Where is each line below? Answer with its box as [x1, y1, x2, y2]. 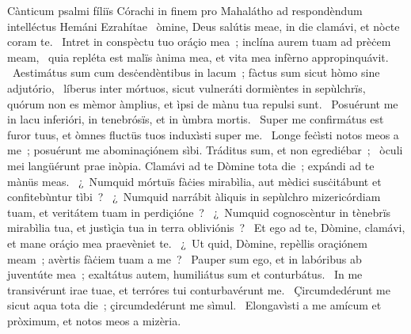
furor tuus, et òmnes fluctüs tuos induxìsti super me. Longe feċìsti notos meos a [7, 126, 399, 142]
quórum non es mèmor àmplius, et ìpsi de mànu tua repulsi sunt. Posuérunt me [7, 95, 398, 112]
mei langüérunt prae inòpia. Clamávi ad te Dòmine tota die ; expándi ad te [7, 157, 375, 173]
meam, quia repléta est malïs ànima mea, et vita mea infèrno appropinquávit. [7, 48, 389, 65]
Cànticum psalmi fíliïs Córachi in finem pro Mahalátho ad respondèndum [7, 2, 363, 18]
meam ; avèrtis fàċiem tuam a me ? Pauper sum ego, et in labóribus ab [7, 250, 362, 267]
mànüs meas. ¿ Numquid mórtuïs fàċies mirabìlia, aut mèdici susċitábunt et [7, 173, 382, 189]
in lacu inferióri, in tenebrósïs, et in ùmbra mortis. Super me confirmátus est [7, 111, 384, 127]
